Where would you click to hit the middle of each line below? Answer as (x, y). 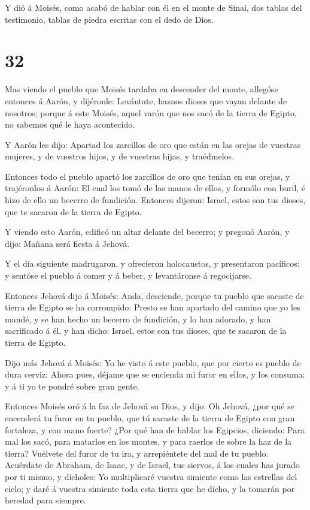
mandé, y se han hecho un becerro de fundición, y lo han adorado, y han (138, 319)
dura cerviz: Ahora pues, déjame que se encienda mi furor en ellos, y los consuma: (155, 374)
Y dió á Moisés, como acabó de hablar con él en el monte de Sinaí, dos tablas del (154, 7)
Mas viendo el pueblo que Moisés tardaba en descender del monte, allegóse (142, 89)
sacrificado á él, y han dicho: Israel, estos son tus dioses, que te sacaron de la (146, 331)
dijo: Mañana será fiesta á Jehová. (67, 243)
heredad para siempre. (45, 500)
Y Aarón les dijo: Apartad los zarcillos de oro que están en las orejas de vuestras (153, 144)
